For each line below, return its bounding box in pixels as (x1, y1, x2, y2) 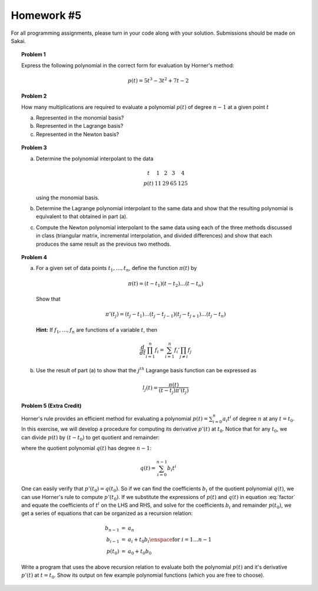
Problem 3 (21, 144, 47, 151)
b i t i (167, 464, 177, 473)
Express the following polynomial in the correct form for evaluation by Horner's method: (21, 62, 234, 69)
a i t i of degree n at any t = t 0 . (222, 414, 294, 424)
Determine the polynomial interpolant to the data (36, 155, 154, 162)
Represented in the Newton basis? (36, 130, 120, 138)
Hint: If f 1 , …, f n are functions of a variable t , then (36, 326, 158, 335)
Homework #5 (11, 9, 82, 22)
